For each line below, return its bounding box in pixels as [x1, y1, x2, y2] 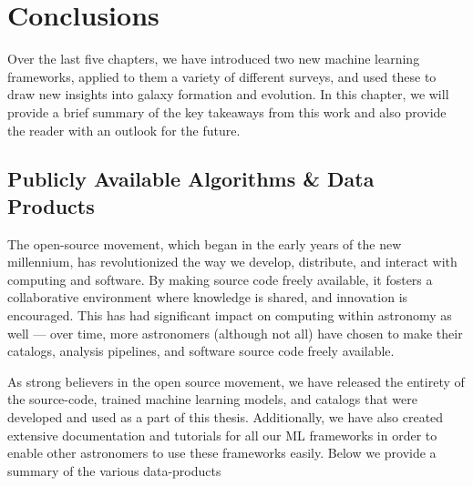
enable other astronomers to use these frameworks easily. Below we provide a [7, 443, 437, 462]
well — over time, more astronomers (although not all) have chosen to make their [7, 323, 463, 342]
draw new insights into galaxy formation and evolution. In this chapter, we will [7, 85, 449, 104]
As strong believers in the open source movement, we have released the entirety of [7, 371, 465, 390]
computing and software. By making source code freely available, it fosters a [7, 269, 433, 289]
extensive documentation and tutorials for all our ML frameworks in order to [7, 425, 437, 444]
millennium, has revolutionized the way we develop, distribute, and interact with [7, 252, 458, 271]
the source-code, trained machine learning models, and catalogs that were [7, 390, 417, 409]
